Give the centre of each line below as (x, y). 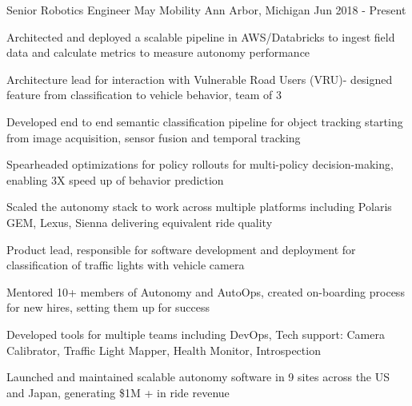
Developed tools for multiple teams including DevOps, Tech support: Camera (196, 334)
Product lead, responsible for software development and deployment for (181, 249)
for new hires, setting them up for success (108, 307)
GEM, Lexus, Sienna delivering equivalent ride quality (140, 222)
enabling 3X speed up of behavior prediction (115, 179)
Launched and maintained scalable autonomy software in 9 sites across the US (198, 377)
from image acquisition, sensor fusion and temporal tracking (154, 137)
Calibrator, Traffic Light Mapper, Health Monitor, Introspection (164, 350)
